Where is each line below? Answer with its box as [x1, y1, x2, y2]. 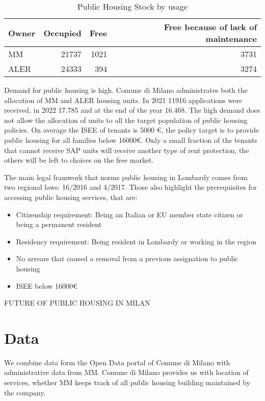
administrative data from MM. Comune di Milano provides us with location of [4, 367, 249, 378]
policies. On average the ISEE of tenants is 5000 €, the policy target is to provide [4, 124, 259, 135]
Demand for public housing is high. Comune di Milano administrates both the [4, 85, 248, 95]
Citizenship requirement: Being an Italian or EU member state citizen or [16, 209, 244, 219]
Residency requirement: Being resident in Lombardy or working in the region [16, 236, 256, 246]
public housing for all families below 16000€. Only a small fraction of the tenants [4, 134, 257, 145]
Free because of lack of [164, 21, 257, 33]
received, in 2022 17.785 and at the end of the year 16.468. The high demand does [4, 105, 260, 115]
